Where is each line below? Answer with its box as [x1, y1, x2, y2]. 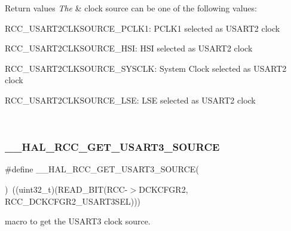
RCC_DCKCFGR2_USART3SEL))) [5, 194, 141, 207]
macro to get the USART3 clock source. [5, 215, 151, 227]
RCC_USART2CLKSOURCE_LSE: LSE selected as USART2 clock [5, 93, 256, 106]
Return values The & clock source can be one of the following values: [5, 2, 257, 14]
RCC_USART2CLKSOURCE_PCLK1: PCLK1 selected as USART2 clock [5, 22, 280, 34]
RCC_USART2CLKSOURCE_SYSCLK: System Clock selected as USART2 [5, 62, 287, 74]
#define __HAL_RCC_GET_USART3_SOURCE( [5, 163, 199, 175]
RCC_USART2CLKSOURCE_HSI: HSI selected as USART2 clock [5, 42, 253, 54]
